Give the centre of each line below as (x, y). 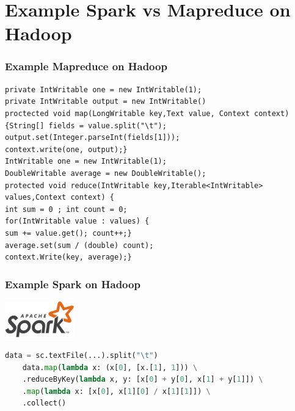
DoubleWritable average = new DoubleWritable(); (106, 173)
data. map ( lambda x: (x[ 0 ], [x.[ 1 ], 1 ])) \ (110, 367)
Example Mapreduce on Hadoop (86, 66)
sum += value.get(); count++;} (68, 233)
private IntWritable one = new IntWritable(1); (104, 89)
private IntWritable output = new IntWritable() (106, 102)
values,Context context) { (60, 198)
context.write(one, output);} (66, 149)
